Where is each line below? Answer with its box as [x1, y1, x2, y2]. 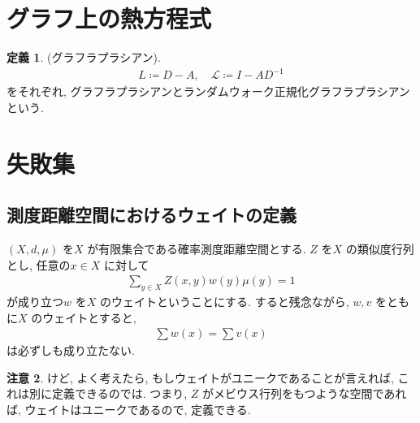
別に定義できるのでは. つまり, [28, 385, 188, 402]
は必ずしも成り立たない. [6, 342, 135, 359]
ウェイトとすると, [42, 309, 136, 326]
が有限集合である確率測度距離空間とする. [87, 240, 306, 257]
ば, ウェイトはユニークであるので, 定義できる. [6, 401, 251, 418]
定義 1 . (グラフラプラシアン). [6, 49, 161, 66]
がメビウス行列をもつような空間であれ [202, 385, 407, 402]
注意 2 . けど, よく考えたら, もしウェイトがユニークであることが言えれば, [6, 369, 394, 386]
